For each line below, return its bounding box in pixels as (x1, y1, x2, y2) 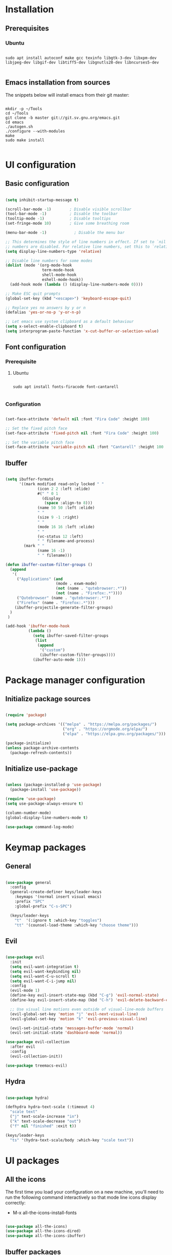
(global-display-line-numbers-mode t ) (5, 815, 88, 820)
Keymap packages (5, 841, 86, 853)
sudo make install (5, 137, 45, 143)
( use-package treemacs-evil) (5, 1063, 68, 1068)
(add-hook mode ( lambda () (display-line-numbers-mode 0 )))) (10, 282, 143, 287)
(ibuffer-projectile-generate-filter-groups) (14, 605, 114, 610)
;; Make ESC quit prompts (5, 291, 60, 296)
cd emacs (5, 119, 24, 125)
